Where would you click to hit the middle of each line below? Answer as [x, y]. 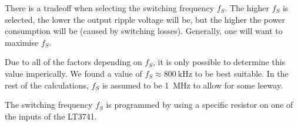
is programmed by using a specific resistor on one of [200, 105]
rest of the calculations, [47, 85]
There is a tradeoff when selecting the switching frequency [110, 8]
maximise [22, 42]
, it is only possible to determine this [219, 62]
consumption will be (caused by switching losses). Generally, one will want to [144, 31]
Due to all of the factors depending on [73, 62]
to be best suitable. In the [242, 73]
